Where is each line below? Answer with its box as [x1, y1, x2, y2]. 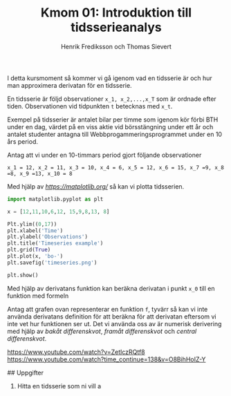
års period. [7, 137, 38, 146]
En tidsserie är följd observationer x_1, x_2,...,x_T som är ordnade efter [7, 95, 216, 103]
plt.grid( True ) [7, 247, 51, 254]
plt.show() [7, 272, 39, 279]
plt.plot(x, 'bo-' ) [7, 253, 64, 260]
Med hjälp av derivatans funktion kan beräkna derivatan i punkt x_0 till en [7, 284, 215, 292]
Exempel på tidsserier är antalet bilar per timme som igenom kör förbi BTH [7, 115, 219, 124]
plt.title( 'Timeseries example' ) [7, 240, 104, 247]
